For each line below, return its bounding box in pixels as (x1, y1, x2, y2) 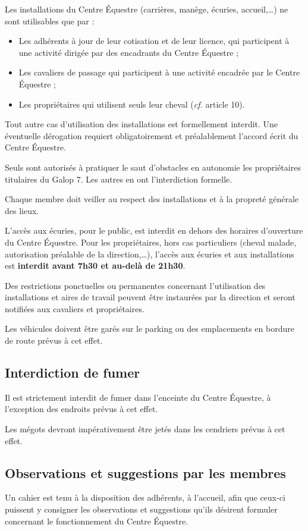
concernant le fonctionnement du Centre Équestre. (5, 514, 188, 527)
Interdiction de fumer (5, 363, 140, 382)
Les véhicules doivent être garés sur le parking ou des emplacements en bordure (5, 322, 294, 335)
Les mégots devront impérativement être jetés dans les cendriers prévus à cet (5, 423, 285, 435)
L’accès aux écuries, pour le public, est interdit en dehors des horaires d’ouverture (5, 224, 303, 237)
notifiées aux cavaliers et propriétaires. (5, 302, 144, 315)
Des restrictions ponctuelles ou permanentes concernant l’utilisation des (5, 279, 266, 291)
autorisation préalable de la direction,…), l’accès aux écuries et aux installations (5, 247, 294, 260)
